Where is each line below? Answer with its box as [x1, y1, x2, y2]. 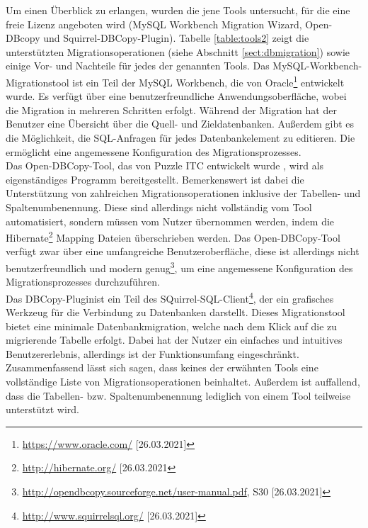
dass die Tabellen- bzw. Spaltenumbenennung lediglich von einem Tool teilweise [6, 388, 351, 403]
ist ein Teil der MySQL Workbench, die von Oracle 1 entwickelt [72, 72, 345, 89]
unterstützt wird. [6, 402, 80, 417]
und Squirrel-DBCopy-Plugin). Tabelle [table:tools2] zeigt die [43, 30, 309, 45]
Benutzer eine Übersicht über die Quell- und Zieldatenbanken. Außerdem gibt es [6, 116, 355, 131]
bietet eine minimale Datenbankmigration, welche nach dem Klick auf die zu [6, 318, 338, 333]
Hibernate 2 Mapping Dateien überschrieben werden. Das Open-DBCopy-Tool [6, 228, 340, 245]
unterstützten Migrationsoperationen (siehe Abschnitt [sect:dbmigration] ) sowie [6, 44, 350, 59]
